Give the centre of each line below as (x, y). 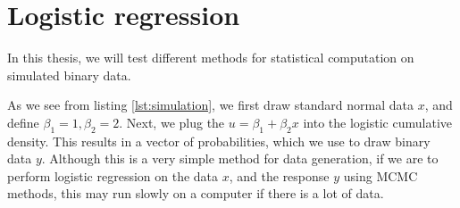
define (23, 122)
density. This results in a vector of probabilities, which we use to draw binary (219, 141)
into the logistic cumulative (377, 122)
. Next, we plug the (172, 122)
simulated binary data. (69, 75)
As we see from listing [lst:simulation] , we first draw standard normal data (210, 105)
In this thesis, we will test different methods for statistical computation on (211, 58)
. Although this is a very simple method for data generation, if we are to (240, 158)
